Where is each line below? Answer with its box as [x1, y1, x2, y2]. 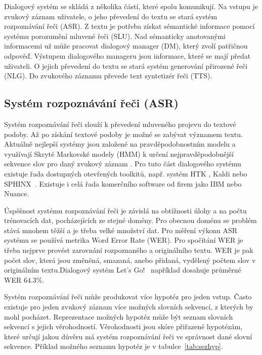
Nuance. [4, 188, 29, 199]
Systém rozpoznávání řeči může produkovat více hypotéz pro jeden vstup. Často [4, 291, 252, 302]
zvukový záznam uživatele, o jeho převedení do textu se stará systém [4, 11, 217, 21]
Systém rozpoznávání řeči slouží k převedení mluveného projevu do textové [4, 118, 236, 129]
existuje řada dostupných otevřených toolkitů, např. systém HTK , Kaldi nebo [4, 168, 247, 179]
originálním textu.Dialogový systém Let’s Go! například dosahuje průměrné [4, 264, 241, 275]
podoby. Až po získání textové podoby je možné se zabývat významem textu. [4, 128, 243, 139]
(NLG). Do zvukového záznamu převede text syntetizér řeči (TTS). [4, 70, 212, 81]
